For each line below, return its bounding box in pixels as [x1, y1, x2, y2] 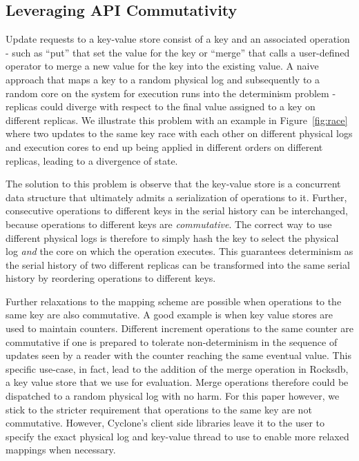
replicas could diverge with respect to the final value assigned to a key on [6, 99, 316, 114]
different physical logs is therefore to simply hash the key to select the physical [6, 230, 339, 245]
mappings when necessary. [6, 442, 116, 457]
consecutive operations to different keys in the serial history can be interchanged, [6, 203, 349, 218]
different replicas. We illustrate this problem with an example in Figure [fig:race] [6, 112, 348, 127]
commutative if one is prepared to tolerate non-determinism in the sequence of [6, 334, 338, 349]
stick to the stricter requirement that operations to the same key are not [6, 402, 312, 416]
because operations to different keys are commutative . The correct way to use [6, 216, 332, 231]
